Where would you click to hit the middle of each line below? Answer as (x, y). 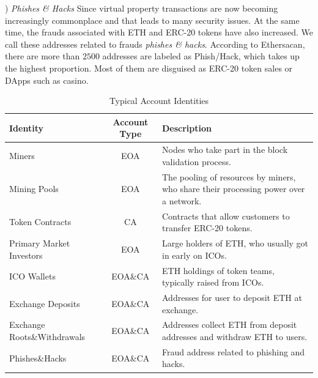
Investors (26, 255)
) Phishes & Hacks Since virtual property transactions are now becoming (142, 8)
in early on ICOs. (194, 255)
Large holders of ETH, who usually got (235, 243)
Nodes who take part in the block (225, 150)
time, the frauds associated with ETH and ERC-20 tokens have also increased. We (159, 32)
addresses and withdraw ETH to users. (235, 336)
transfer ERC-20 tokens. (207, 228)
